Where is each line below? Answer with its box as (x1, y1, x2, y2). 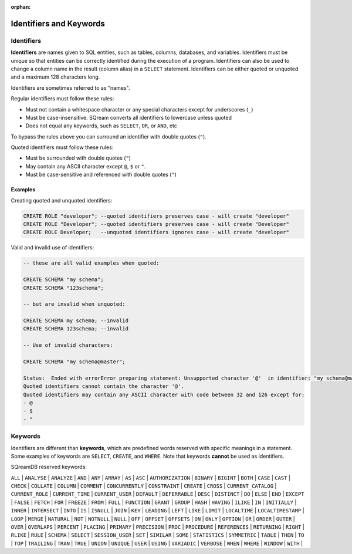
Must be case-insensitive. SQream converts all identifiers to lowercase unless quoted (25, 114, 232, 121)
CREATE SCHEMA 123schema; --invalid (23, 326, 129, 332)
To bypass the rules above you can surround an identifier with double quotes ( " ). (11, 133, 207, 140)
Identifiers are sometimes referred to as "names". (11, 84, 130, 91)
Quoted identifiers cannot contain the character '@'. (23, 383, 184, 390)
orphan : (11, 4, 31, 10)
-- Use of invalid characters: (23, 342, 114, 349)
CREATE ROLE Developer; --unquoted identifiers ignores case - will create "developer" (23, 229, 290, 236)
